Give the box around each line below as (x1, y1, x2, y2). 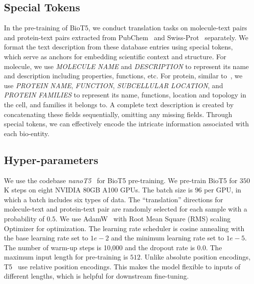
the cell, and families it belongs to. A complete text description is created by (4, 99, 234, 109)
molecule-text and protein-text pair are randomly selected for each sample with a (4, 204, 247, 214)
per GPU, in (204, 185, 241, 195)
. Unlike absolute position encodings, (140, 252, 251, 262)
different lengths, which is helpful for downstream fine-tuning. (4, 271, 189, 281)
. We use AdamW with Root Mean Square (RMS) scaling (55, 213, 231, 223)
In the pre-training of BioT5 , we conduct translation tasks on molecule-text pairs (4, 23, 247, 33)
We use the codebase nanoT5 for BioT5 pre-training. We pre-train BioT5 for (4, 175, 237, 185)
